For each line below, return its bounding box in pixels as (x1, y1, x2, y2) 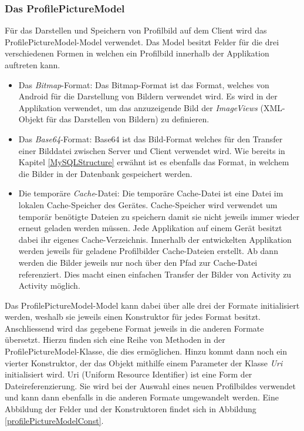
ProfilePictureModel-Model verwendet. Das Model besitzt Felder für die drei (5, 35, 279, 48)
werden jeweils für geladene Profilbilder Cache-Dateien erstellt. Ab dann (18, 245, 278, 257)
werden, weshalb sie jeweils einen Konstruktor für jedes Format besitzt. (5, 310, 261, 323)
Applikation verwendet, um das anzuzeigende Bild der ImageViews (18, 101, 258, 113)
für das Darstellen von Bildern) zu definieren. (46, 113, 210, 125)
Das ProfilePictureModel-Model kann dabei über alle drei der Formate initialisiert (5, 299, 300, 311)
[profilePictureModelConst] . (5, 414, 104, 426)
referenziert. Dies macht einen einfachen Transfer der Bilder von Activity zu (18, 268, 292, 280)
